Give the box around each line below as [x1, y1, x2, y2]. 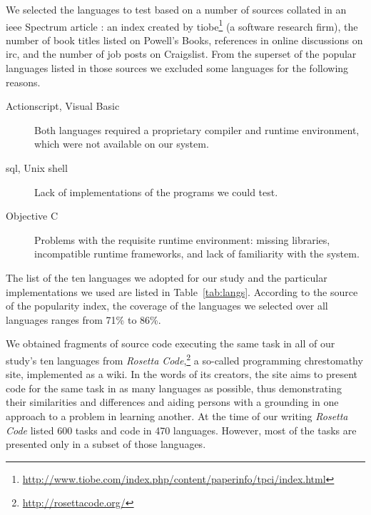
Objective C [6, 208, 59, 223]
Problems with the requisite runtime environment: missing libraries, [34, 232, 330, 247]
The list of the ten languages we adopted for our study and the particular [6, 270, 327, 285]
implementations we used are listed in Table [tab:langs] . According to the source [6, 284, 358, 299]
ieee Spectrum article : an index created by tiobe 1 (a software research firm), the [6, 16, 358, 34]
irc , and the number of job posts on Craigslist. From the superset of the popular [6, 46, 357, 61]
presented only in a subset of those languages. [6, 437, 206, 452]
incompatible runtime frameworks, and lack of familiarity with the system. [34, 246, 360, 261]
